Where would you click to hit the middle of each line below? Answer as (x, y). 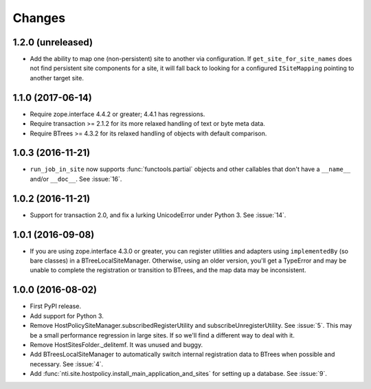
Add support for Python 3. (67, 315)
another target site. (57, 78)
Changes (39, 18)
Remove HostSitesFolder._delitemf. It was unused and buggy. (116, 344)
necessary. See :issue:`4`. (66, 364)
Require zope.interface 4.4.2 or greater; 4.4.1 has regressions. (117, 114)
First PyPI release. (56, 307)
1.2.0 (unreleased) (53, 42)
